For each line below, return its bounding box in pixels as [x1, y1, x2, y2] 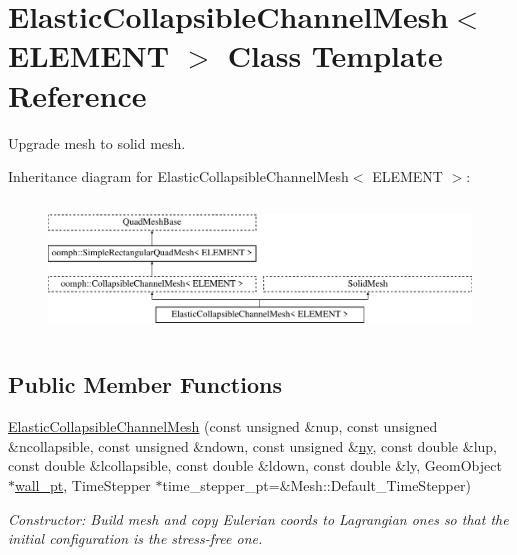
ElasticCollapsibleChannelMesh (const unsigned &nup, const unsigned [8, 416, 438, 437]
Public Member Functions [8, 369, 282, 400]
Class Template [227, 35, 443, 76]
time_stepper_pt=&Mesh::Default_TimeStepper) [162, 474, 471, 495]
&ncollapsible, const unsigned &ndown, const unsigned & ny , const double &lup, [8, 435, 497, 456]
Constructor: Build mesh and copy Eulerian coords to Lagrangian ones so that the [8, 508, 509, 529]
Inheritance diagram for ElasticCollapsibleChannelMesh [8, 166, 349, 187]
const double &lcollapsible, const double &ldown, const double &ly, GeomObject [8, 455, 502, 476]
